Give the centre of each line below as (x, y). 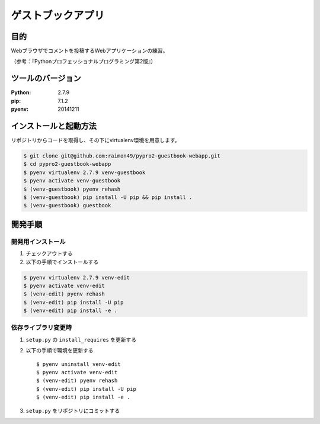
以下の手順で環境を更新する (60, 351)
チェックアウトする (49, 253)
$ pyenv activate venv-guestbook (72, 181)
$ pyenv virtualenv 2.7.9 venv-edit (77, 277)
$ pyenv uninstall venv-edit (79, 364)
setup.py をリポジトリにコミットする (73, 410)
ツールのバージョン (46, 78)
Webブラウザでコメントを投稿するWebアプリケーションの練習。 (89, 51)
